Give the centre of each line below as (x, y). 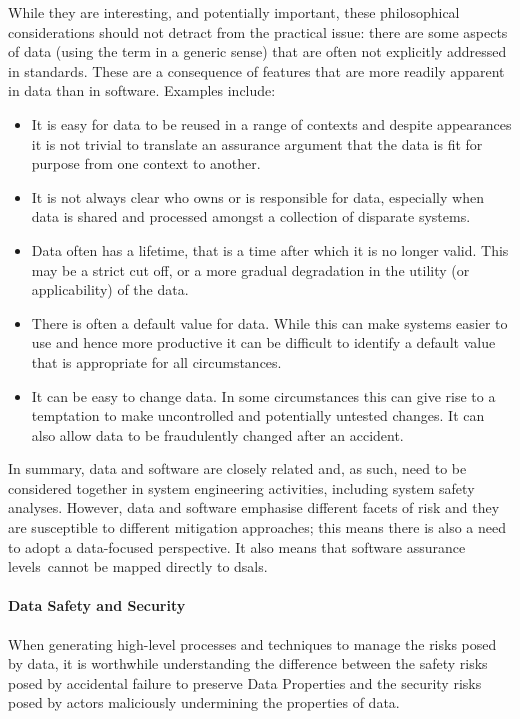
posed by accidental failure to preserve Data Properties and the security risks (245, 682)
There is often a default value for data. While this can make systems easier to (269, 322)
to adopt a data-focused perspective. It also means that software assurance (237, 546)
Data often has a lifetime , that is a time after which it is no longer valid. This (270, 249)
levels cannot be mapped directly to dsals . (138, 566)
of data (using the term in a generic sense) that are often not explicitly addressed (257, 51)
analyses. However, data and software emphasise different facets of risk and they (254, 507)
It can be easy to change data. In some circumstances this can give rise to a (263, 395)
